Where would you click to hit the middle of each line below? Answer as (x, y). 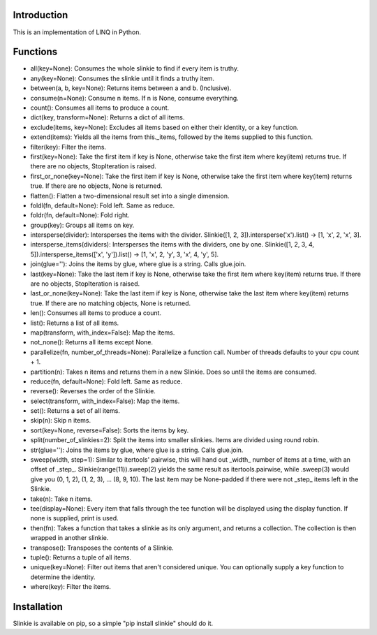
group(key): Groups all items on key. (82, 225)
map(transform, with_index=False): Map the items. (103, 333)
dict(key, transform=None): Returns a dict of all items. (108, 117)
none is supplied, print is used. (74, 518)
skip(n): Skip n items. (60, 421)
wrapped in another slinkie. (69, 538)
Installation (38, 607)
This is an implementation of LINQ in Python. (77, 32)
